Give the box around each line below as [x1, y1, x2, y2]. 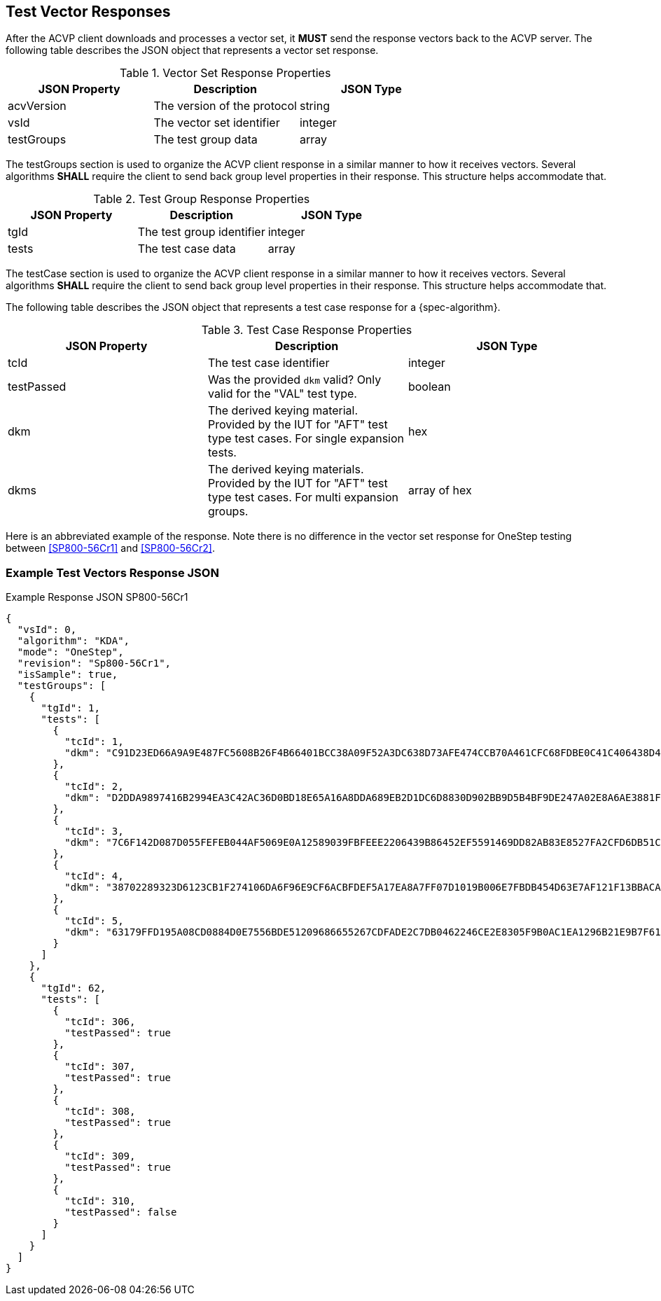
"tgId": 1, [41, 702, 100, 714]
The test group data [153, 132, 258, 147]
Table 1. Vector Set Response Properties [120, 66, 331, 81]
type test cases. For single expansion [207, 431, 405, 446]
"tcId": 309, [64, 1150, 136, 1162]
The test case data [137, 242, 236, 256]
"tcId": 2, [64, 781, 124, 793]
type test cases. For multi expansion [207, 490, 398, 505]
